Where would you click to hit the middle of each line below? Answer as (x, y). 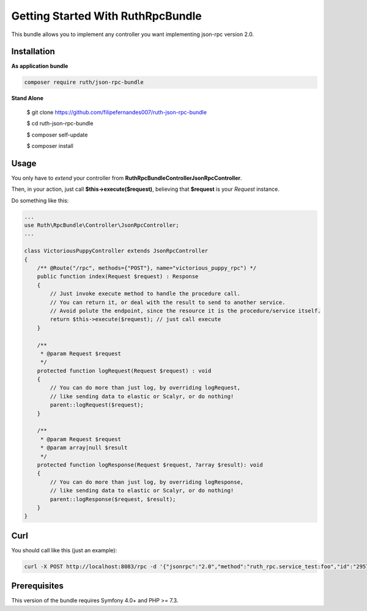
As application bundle (40, 66)
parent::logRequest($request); (97, 405)
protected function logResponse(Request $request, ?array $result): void (150, 465)
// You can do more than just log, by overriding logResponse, (147, 482)
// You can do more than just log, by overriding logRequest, (145, 388)
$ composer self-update (57, 135)
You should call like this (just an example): (64, 550)
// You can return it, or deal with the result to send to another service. (168, 302)
